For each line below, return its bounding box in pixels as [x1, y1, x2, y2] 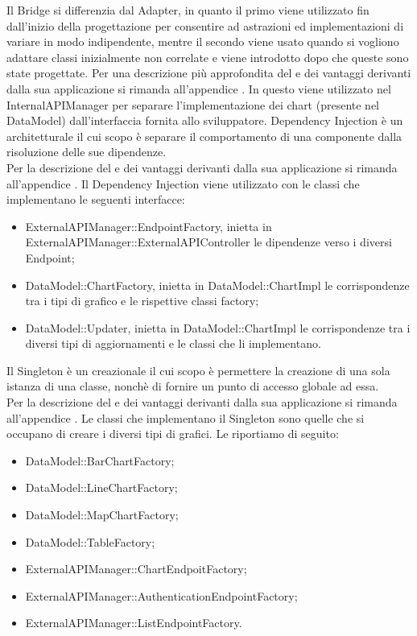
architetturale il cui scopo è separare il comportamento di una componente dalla [6, 127, 403, 144]
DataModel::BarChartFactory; [25, 452, 175, 469]
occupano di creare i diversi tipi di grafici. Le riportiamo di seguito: [6, 425, 339, 442]
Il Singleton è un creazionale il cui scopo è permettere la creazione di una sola [6, 361, 390, 378]
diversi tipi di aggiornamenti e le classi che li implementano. [25, 335, 321, 352]
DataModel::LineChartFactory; [25, 479, 178, 496]
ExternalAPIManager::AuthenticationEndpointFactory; [25, 587, 298, 604]
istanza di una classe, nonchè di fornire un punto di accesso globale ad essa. [6, 378, 379, 394]
